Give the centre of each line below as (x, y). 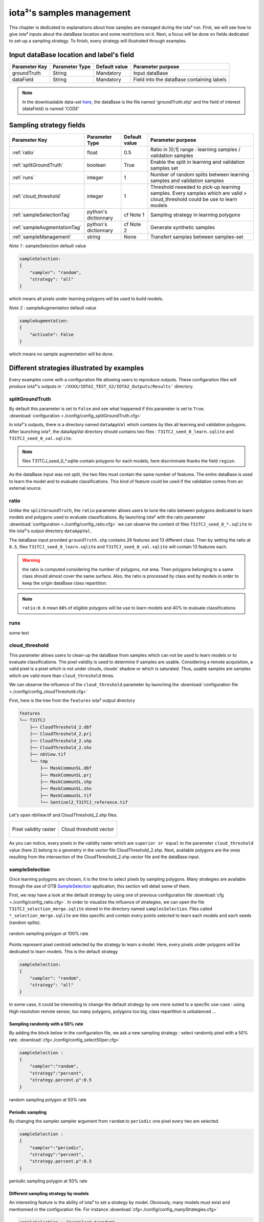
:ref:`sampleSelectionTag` (41, 215)
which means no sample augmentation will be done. (61, 354)
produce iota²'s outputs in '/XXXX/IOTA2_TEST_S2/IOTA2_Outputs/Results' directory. (101, 387)
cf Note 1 (134, 215)
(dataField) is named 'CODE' (51, 109)
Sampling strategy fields (47, 125)
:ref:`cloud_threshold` (37, 196)
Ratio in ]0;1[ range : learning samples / (195, 149)
